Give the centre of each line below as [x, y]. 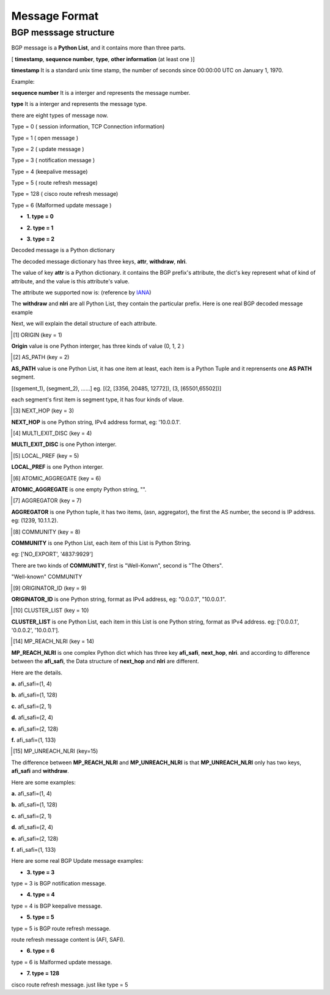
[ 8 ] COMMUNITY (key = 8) [47, 532]
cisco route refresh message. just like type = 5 [70, 985]
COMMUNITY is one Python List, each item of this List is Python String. [101, 543]
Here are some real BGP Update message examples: [77, 861]
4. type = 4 [41, 895]
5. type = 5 [40, 917]
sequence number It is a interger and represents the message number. [101, 92]
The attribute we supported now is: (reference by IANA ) [81, 292]
